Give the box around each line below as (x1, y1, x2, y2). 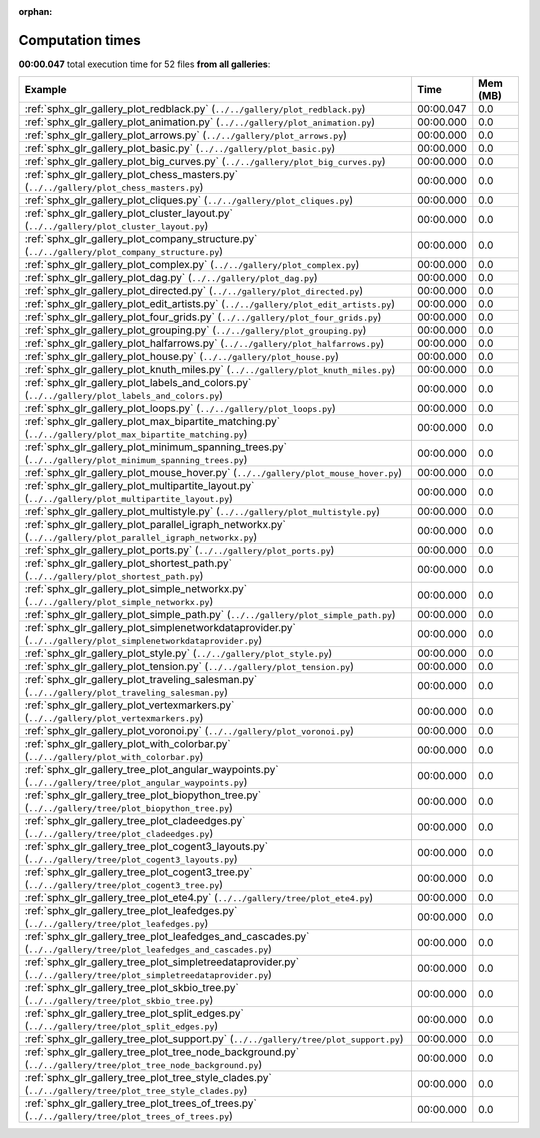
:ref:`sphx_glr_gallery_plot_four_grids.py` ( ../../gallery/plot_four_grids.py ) (24, 310, 382, 324)
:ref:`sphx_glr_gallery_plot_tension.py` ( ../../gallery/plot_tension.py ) (24, 660, 355, 674)
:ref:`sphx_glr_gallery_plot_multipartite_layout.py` (24, 479, 255, 493)
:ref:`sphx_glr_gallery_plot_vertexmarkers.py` (24, 698, 235, 712)
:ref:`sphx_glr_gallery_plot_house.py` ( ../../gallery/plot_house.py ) (24, 350, 339, 364)
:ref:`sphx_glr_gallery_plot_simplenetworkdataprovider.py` (24, 621, 297, 635)
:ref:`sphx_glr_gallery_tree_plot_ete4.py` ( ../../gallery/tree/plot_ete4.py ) (24, 891, 374, 905)
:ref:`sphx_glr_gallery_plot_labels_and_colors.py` (24, 376, 252, 390)
